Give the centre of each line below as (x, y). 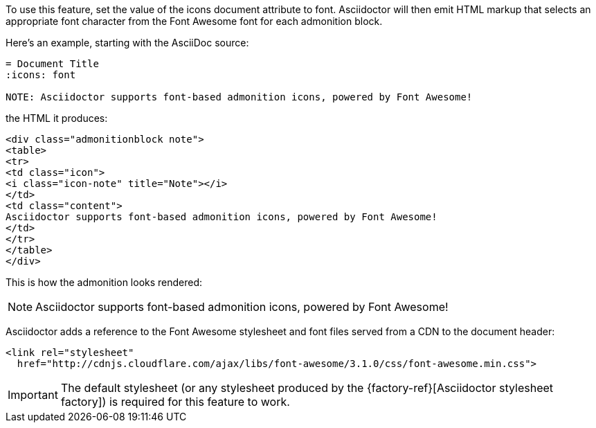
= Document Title (52, 64)
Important (33, 395)
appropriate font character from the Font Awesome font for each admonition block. (194, 21)
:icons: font (41, 75)
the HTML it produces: (57, 118)
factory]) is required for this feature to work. (175, 402)
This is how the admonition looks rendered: (104, 282)
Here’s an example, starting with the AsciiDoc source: (127, 43)
